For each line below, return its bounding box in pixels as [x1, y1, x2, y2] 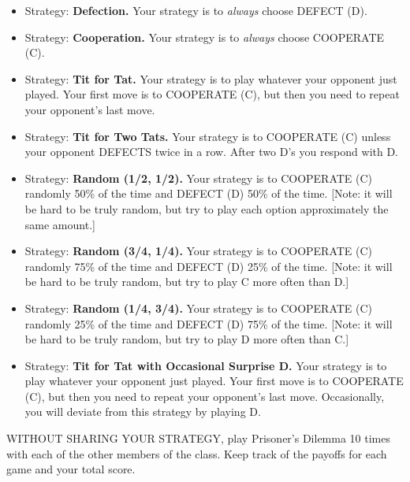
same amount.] [24, 216, 95, 232]
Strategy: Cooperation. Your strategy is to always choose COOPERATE [24, 28, 385, 45]
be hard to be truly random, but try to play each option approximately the [24, 200, 389, 217]
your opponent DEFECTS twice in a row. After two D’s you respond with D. [24, 143, 399, 160]
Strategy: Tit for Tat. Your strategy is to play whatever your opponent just [24, 70, 397, 87]
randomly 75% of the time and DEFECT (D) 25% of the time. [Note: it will [24, 258, 393, 274]
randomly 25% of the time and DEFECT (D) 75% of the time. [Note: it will [24, 315, 393, 332]
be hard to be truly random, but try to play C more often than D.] [24, 273, 349, 290]
